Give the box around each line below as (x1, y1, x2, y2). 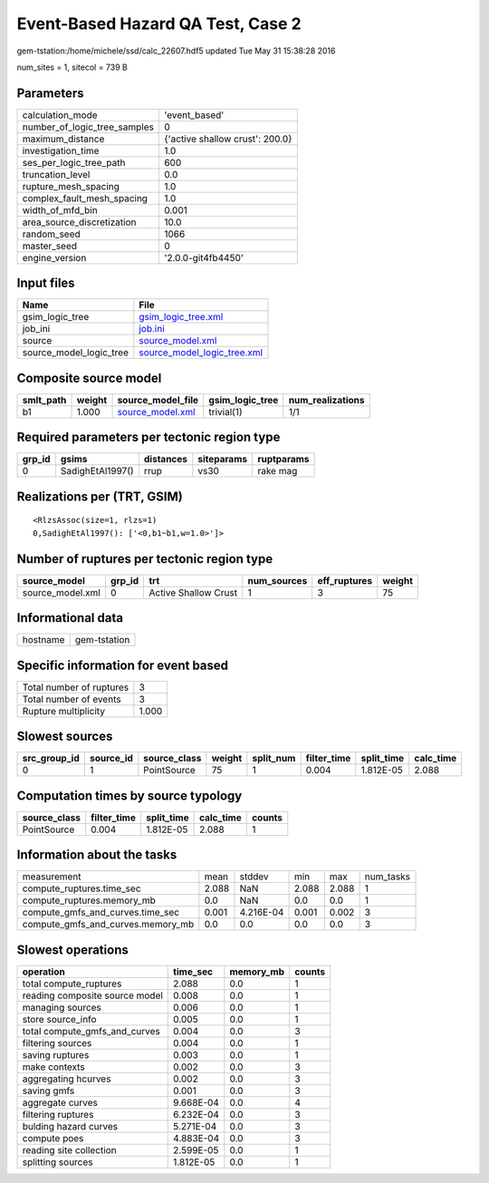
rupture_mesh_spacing (22, 179, 120, 192)
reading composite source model (22, 989, 163, 1002)
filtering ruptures (22, 1108, 94, 1120)
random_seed (22, 228, 81, 240)
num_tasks (364, 870, 411, 883)
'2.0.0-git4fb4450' (164, 251, 244, 264)
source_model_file (117, 393, 199, 406)
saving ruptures (22, 1048, 90, 1061)
